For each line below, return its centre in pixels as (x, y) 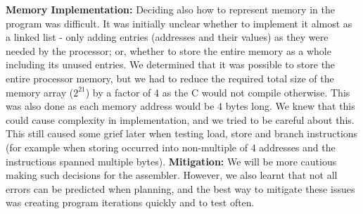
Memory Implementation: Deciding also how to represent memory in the (170, 9)
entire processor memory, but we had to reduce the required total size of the (170, 78)
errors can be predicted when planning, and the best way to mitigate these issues (180, 188)
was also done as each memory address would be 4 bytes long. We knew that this (180, 106)
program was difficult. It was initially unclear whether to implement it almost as (179, 23)
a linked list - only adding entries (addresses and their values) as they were (167, 37)
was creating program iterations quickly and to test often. (130, 202)
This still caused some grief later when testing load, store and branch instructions (182, 133)
